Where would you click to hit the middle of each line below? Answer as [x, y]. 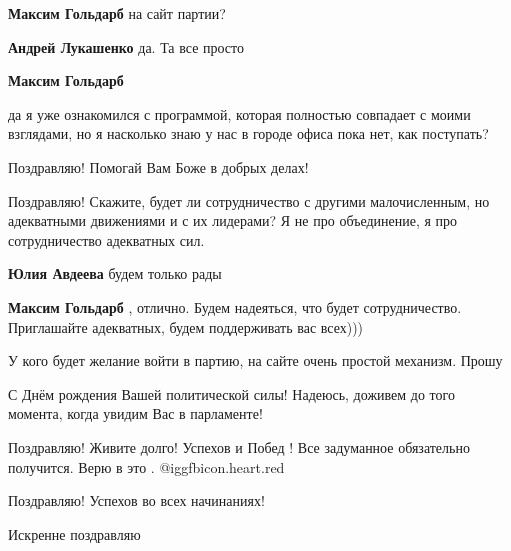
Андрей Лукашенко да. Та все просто [126, 46]
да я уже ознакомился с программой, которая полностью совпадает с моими [239, 113]
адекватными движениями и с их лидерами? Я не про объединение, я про [233, 220]
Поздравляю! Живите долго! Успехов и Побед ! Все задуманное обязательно [239, 446]
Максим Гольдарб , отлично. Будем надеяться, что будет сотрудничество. [235, 306]
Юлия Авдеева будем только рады [115, 273]
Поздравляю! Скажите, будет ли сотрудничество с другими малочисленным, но [249, 200]
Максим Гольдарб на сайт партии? [117, 13]
